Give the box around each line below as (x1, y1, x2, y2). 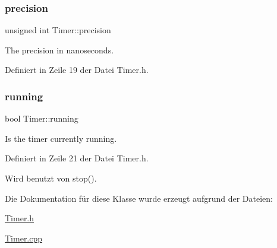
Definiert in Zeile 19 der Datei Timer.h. (5, 63, 149, 76)
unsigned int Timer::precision (5, 24, 111, 36)
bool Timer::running (5, 112, 78, 125)
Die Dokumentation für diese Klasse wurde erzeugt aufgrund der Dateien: (5, 192, 273, 204)
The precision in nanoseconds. (5, 43, 114, 56)
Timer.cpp (5, 231, 43, 244)
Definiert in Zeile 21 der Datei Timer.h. (5, 152, 149, 164)
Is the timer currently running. (5, 132, 117, 144)
